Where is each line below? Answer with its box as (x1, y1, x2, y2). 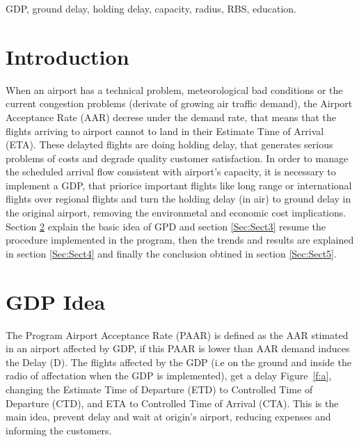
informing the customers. (6, 423, 112, 437)
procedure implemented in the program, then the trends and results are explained (6, 232, 354, 247)
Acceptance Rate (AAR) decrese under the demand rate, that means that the (6, 109, 337, 124)
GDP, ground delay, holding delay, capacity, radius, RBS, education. (6, 1, 297, 15)
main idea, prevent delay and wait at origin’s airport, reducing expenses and (6, 409, 331, 424)
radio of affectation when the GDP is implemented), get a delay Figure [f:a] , (6, 368, 332, 383)
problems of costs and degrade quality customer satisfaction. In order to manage (6, 150, 349, 165)
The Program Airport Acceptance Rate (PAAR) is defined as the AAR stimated (6, 327, 349, 342)
